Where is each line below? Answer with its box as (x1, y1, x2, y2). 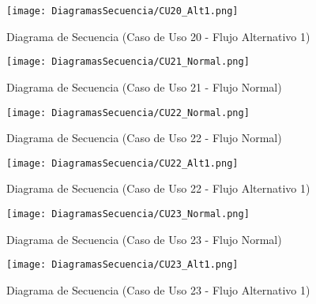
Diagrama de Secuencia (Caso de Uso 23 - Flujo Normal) (6, 231, 282, 247)
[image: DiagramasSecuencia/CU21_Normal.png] (6, 56, 250, 68)
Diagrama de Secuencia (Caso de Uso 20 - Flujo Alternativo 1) (6, 28, 310, 44)
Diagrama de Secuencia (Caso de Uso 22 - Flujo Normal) (6, 129, 282, 146)
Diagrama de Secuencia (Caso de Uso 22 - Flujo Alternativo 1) (6, 180, 310, 197)
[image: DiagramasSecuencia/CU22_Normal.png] (6, 107, 250, 118)
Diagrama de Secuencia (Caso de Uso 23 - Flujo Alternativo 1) (6, 281, 310, 298)
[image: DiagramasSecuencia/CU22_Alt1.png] (6, 157, 239, 169)
